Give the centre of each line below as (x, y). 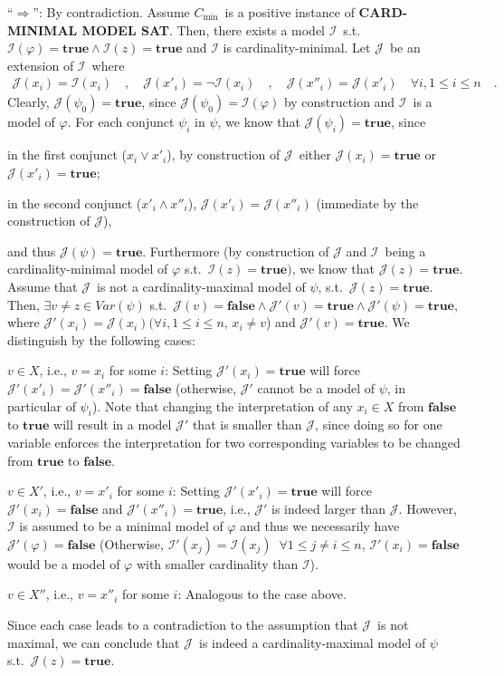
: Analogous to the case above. (262, 594)
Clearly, (29, 102)
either (315, 155)
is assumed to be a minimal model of (121, 526)
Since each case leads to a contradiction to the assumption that (183, 625)
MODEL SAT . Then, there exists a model (203, 29)
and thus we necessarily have (320, 526)
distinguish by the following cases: (101, 339)
